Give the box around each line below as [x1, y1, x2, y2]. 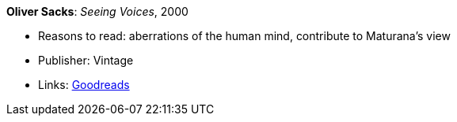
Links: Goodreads [38, 78, 130, 91]
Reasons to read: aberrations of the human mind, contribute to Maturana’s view [38, 29, 451, 43]
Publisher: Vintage [38, 54, 134, 67]
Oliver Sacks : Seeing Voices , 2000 [6, 5, 189, 18]
